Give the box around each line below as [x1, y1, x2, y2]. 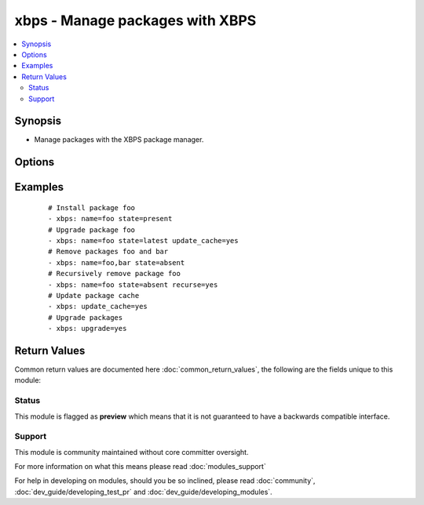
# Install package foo [48, 203, 136, 212]
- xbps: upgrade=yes [48, 324, 127, 333]
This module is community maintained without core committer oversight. [14, 447, 249, 456]
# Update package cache [48, 291, 140, 300]
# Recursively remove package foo [48, 269, 181, 278]
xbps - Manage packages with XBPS [14, 12, 257, 29]
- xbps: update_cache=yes [48, 302, 148, 311]
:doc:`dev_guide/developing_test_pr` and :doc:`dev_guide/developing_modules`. [14, 487, 272, 496]
